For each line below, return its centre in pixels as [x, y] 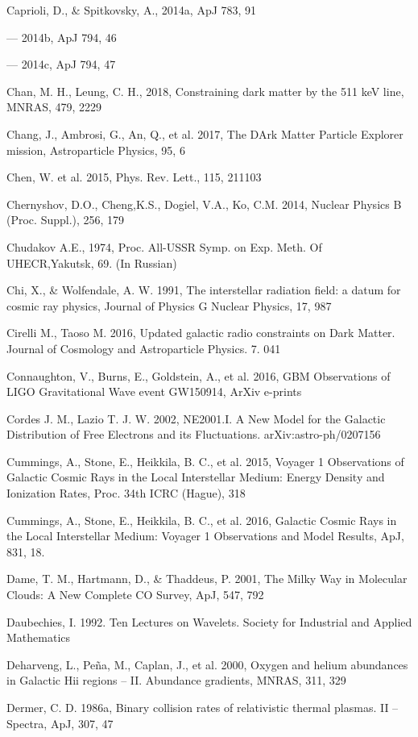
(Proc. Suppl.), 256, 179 [66, 220]
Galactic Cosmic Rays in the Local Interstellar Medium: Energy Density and [196, 477]
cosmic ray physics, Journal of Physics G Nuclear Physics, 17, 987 [169, 305]
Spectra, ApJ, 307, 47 [60, 723]
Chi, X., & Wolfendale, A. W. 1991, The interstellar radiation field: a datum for [204, 290]
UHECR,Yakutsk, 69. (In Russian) [92, 262]
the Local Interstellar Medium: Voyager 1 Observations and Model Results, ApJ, [205, 536]
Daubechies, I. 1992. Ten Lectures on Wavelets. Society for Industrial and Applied [209, 621]
